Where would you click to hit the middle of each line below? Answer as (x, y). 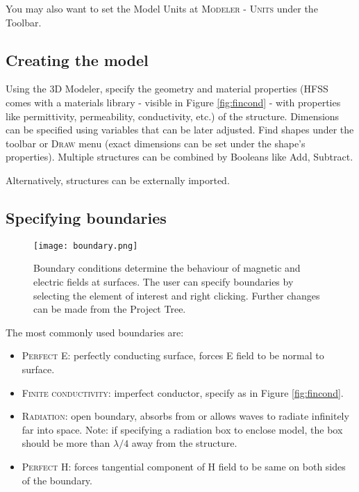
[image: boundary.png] (86, 246)
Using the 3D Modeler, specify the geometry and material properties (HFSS (167, 89)
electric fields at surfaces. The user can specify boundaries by (164, 281)
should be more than (66, 443)
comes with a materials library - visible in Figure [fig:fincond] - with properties (173, 102)
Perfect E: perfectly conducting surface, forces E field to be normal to (173, 355)
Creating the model (77, 59)
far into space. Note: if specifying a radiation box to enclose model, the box (182, 429)
